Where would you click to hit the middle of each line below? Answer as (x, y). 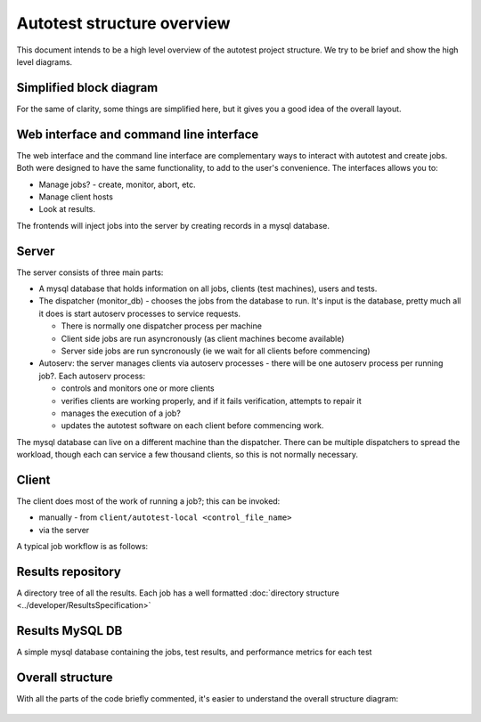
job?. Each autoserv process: (92, 376)
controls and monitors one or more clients (138, 388)
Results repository (69, 571)
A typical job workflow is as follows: (82, 547)
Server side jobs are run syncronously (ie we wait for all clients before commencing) (216, 351)
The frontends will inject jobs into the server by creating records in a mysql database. (173, 225)
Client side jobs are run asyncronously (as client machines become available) (203, 338)
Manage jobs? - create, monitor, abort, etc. (117, 184)
